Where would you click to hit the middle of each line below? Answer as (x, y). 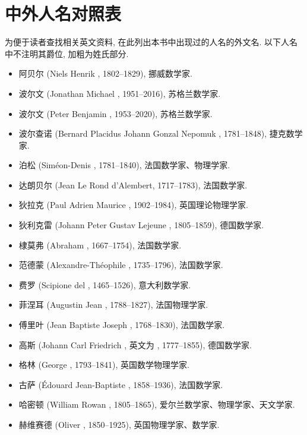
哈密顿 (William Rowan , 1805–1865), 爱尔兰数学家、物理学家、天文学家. (157, 404)
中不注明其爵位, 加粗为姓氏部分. (67, 53)
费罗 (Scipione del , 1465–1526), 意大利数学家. (105, 284)
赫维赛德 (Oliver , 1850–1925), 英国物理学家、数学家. (119, 424)
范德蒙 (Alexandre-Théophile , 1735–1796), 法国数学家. (121, 265)
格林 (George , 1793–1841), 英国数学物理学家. (104, 365)
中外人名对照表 (63, 13)
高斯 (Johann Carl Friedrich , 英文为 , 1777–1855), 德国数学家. (135, 344)
